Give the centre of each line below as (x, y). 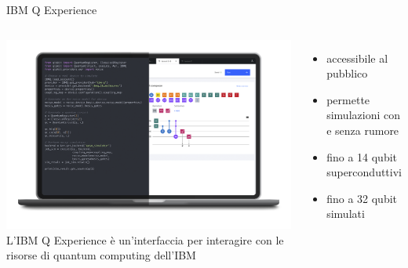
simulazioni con (363, 115)
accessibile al (357, 58)
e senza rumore (363, 130)
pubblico (347, 73)
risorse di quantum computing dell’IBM (101, 255)
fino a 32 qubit (362, 198)
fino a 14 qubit (362, 156)
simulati (346, 214)
